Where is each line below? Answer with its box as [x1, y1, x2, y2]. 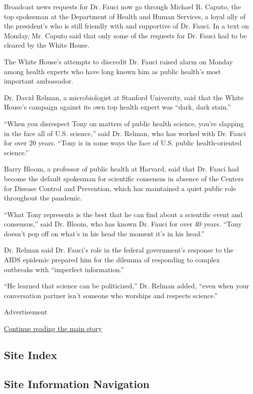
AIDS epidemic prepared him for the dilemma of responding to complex [4, 254, 220, 265]
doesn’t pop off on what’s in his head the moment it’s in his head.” [4, 228, 204, 238]
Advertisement [4, 307, 48, 317]
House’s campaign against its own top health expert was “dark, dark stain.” [4, 102, 231, 112]
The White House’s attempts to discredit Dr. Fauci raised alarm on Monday [4, 56, 233, 66]
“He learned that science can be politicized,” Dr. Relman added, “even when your [4, 281, 250, 291]
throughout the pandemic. [4, 193, 82, 203]
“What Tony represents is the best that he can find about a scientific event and [4, 209, 243, 219]
